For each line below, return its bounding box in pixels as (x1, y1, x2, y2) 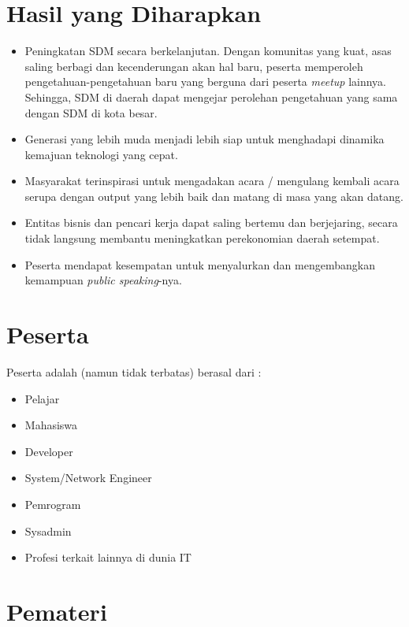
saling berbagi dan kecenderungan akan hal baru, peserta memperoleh (24, 58, 363, 74)
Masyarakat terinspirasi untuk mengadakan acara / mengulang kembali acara (24, 173, 400, 189)
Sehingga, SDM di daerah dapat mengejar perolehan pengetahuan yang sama (24, 88, 398, 105)
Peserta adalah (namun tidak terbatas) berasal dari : (6, 363, 262, 380)
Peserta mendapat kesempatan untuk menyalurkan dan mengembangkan (24, 256, 375, 273)
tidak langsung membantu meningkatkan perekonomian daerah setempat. (24, 230, 380, 247)
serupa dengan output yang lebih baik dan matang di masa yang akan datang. (24, 187, 403, 204)
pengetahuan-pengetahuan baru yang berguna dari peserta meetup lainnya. (24, 73, 387, 90)
